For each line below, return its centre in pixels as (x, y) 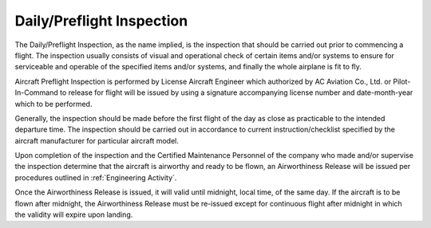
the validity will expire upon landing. (74, 214)
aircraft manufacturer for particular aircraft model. (97, 140)
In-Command (37, 92)
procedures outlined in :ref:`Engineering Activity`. (96, 177)
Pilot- (401, 81)
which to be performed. (53, 104)
